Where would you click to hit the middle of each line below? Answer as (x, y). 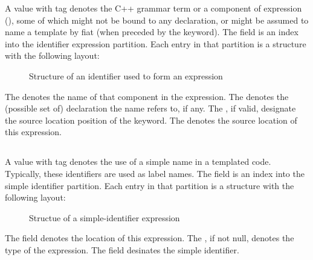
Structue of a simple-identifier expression (105, 217)
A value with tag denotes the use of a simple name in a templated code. (138, 162)
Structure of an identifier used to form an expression (126, 75)
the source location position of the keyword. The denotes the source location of (151, 120)
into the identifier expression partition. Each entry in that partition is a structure (156, 43)
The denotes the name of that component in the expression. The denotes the (147, 96)
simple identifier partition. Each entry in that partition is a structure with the (150, 185)
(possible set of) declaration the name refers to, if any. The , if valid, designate (150, 108)
